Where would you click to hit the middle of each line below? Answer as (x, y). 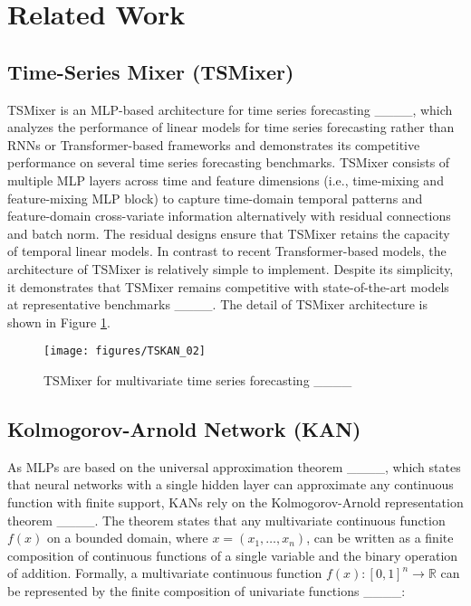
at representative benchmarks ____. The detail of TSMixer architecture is (218, 304)
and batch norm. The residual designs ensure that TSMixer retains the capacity (229, 233)
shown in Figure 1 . (59, 322)
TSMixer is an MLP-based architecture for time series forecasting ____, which (230, 109)
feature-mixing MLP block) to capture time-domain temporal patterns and (215, 198)
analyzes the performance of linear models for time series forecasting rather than (231, 127)
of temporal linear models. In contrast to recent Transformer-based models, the (227, 251)
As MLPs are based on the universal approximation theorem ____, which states (234, 466)
